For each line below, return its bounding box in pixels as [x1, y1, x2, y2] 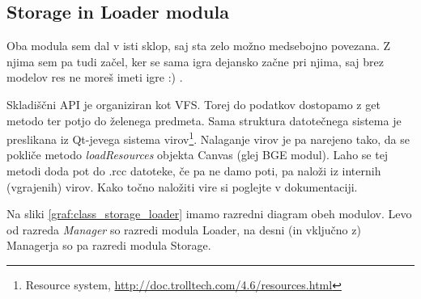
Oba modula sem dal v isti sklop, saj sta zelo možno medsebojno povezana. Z [6, 37, 391, 54]
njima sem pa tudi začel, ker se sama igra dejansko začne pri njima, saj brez [6, 53, 384, 69]
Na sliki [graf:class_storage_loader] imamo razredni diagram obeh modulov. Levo [6, 205, 412, 222]
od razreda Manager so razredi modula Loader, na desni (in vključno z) [6, 221, 361, 238]
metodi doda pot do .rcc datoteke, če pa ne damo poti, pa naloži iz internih [6, 162, 381, 179]
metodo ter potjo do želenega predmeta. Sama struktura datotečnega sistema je [6, 112, 402, 128]
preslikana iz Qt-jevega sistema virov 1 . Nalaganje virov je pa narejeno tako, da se [6, 128, 410, 147]
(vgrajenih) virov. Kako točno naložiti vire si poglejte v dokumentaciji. [6, 178, 358, 195]
